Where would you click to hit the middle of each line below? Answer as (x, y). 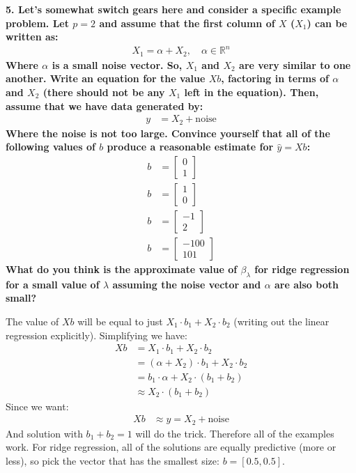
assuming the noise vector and (187, 284)
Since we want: (37, 406)
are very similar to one (295, 64)
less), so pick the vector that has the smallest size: (113, 460)
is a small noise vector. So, (117, 64)
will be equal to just (120, 321)
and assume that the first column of (187, 23)
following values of (51, 147)
